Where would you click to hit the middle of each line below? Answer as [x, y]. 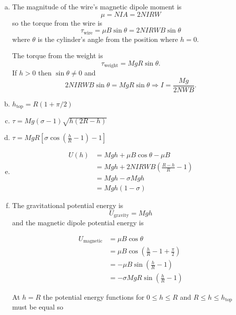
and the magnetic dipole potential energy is [78, 223]
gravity [121, 216]
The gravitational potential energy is [68, 205]
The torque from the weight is [58, 55]
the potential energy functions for [94, 297]
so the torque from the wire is [57, 22]
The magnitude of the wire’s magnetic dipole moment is [97, 6]
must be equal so [38, 306]
